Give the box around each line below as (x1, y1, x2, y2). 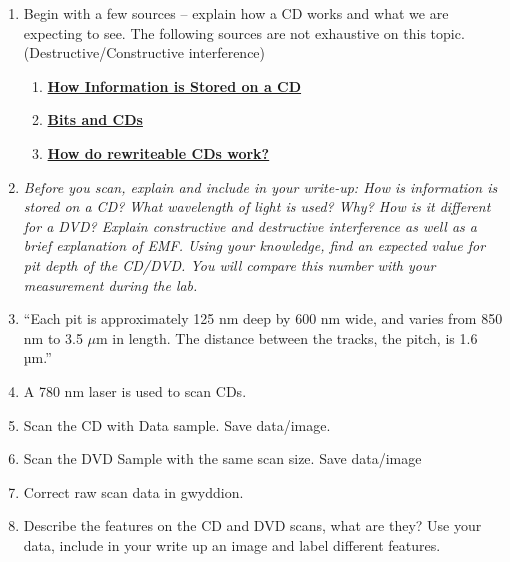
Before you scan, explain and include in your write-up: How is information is (23, 176, 498, 197)
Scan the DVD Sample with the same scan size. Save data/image (23, 448, 422, 469)
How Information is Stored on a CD (47, 75, 302, 96)
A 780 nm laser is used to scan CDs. (23, 380, 247, 401)
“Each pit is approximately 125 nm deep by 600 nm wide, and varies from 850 (23, 308, 503, 329)
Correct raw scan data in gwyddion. (23, 481, 244, 502)
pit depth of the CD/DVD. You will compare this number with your (23, 254, 436, 275)
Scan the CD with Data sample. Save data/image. (23, 414, 331, 435)
